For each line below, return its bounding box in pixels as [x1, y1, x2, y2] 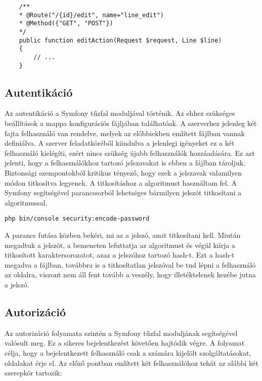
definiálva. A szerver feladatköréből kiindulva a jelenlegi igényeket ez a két [5, 138, 235, 148]
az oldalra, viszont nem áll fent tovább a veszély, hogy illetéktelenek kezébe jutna [5, 269, 256, 280]
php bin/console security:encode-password [5, 215, 150, 223]
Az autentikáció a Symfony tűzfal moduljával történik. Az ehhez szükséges [5, 108, 235, 118]
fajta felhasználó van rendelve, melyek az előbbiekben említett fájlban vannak [5, 128, 245, 138]
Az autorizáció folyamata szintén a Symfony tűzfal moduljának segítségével [5, 327, 238, 338]
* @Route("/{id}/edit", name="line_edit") [19, 11, 164, 19]
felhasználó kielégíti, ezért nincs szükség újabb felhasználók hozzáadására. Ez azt [5, 147, 255, 158]
